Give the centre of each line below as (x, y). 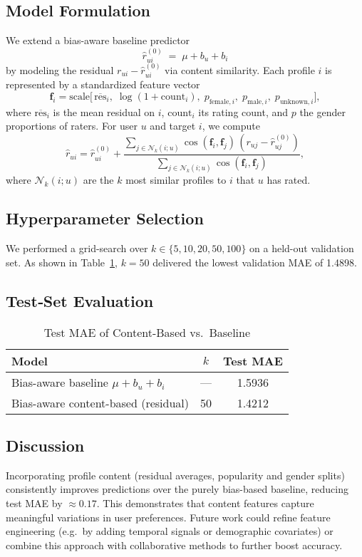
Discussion (45, 446)
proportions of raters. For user (72, 126)
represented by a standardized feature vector (103, 84)
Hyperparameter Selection (105, 218)
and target (173, 126)
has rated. (289, 180)
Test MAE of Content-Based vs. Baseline (147, 332)
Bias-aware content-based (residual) (100, 402)
